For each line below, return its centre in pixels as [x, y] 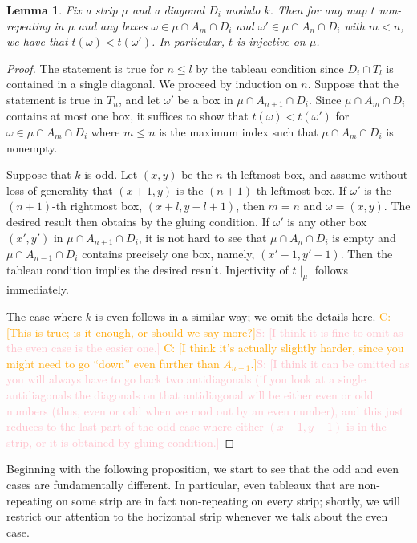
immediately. [38, 289]
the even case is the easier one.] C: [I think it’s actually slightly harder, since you [205, 348]
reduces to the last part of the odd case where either [135, 426]
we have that [37, 41]
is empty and [364, 237]
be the [197, 174]
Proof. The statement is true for [85, 68]
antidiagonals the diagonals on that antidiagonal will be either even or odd [190, 394]
